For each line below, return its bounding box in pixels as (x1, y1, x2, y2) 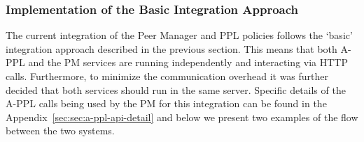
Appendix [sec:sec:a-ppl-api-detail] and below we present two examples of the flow (6, 109, 358, 124)
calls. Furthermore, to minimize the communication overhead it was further (6, 69, 329, 83)
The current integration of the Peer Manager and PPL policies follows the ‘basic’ (6, 28, 353, 42)
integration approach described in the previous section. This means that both (6, 41, 337, 56)
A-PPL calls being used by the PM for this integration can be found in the (6, 96, 327, 111)
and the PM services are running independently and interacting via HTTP (28, 55, 349, 70)
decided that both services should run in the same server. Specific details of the (6, 82, 346, 97)
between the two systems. (6, 123, 115, 138)
